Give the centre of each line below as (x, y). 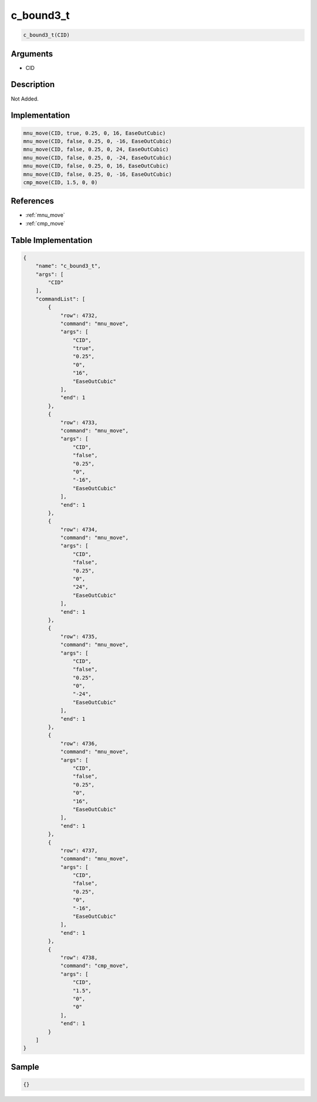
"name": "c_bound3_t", (68, 266)
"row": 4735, (79, 636)
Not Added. (25, 99)
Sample (25, 1067)
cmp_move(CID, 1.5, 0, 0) (60, 182)
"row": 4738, (79, 957)
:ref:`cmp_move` (45, 223)
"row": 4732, (79, 315)
